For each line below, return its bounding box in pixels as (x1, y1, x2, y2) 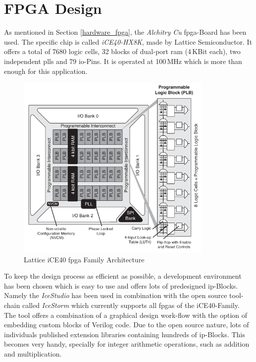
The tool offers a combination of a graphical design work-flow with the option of (4, 309, 248, 320)
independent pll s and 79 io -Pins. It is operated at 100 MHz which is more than (4, 56, 242, 66)
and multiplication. (4, 348, 62, 359)
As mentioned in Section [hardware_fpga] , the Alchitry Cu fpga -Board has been (4, 27, 247, 37)
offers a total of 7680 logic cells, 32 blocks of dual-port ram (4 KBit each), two (4, 46, 241, 57)
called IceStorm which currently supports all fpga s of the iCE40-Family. (22, 300, 240, 310)
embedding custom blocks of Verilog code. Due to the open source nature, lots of (4, 319, 249, 330)
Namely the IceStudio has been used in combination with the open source (4, 290, 227, 301)
